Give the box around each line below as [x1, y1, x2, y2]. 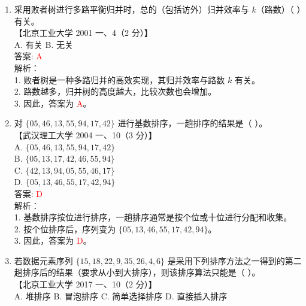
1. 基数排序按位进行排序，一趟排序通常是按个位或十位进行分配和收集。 [14, 211, 292, 223]
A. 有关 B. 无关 [14, 38, 73, 50]
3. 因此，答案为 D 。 [14, 234, 92, 247]
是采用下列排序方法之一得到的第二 [167, 254, 302, 266]
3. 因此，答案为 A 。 [14, 96, 92, 109]
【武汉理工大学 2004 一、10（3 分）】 [14, 128, 157, 141]
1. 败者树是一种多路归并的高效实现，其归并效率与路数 [14, 73, 225, 86]
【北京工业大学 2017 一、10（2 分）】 [14, 278, 157, 290]
